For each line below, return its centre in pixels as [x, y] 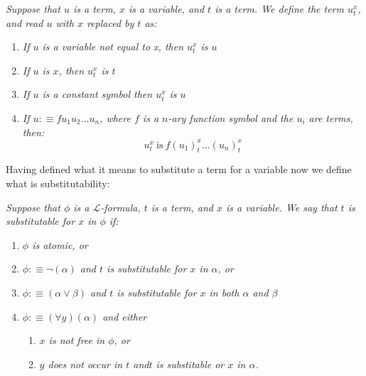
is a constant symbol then [97, 94]
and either [125, 316]
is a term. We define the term [279, 9]
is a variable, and [166, 9]
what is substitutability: [58, 183]
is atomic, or [60, 244]
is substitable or [190, 364]
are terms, [331, 117]
